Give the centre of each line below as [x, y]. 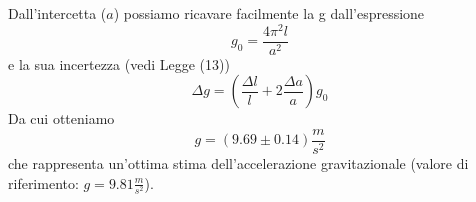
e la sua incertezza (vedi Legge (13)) [119, 63]
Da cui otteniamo [61, 118]
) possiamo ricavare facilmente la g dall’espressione [269, 13]
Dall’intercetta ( [57, 13]
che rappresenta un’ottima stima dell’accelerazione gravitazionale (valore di [238, 162]
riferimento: [43, 182]
